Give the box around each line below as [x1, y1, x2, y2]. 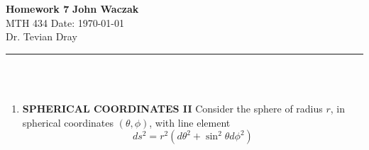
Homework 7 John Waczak [6, 1, 139, 16]
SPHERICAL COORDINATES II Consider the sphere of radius [22, 100, 323, 115]
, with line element [149, 115, 231, 129]
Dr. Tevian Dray [6, 29, 77, 44]
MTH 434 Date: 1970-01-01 [6, 15, 125, 30]
